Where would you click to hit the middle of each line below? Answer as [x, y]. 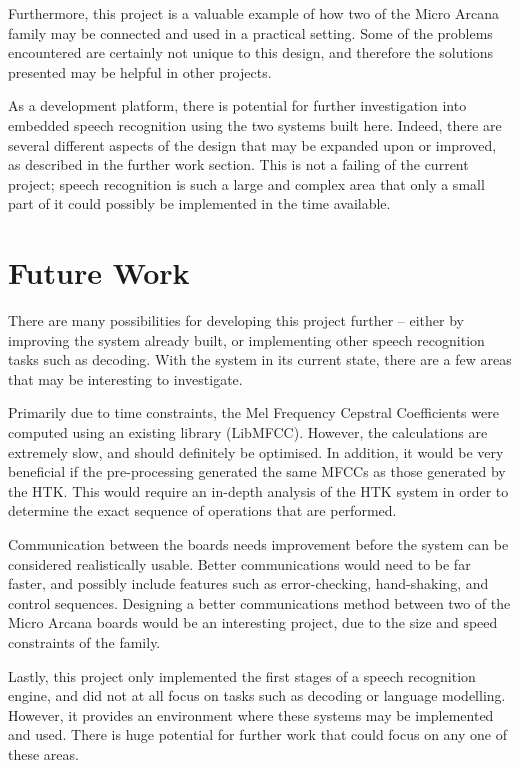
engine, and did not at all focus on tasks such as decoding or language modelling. [257, 695]
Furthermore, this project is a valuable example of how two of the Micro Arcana [253, 13]
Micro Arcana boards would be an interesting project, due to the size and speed [253, 622]
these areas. [43, 753]
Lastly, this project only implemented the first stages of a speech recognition [242, 675]
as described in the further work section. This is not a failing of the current [238, 164]
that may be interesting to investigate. [125, 378]
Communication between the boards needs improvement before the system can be [258, 544]
